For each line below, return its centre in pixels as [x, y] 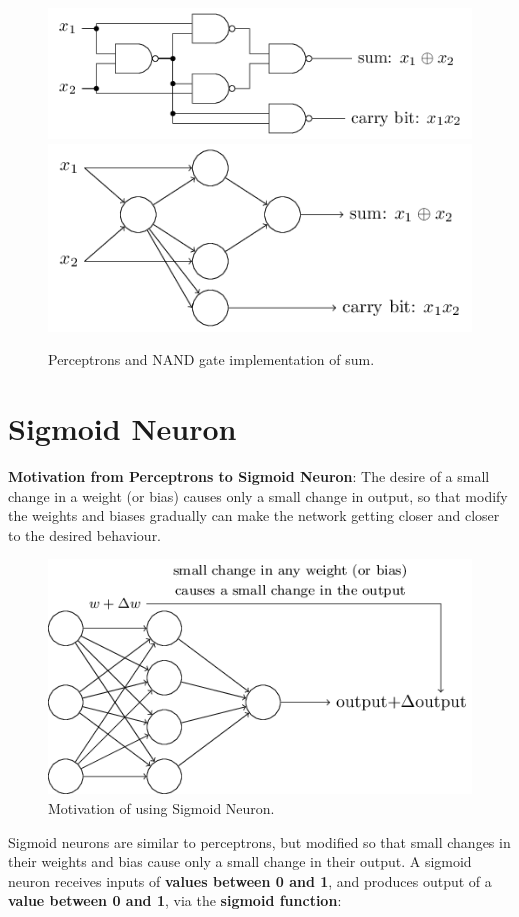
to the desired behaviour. [85, 534]
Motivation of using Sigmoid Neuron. [161, 808]
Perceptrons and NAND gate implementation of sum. [211, 359]
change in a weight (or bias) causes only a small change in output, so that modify [258, 495]
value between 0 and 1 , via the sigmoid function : [175, 900]
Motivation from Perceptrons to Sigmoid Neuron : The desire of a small [249, 476]
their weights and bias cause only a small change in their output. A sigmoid [240, 861]
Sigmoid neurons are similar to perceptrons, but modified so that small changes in [259, 841]
